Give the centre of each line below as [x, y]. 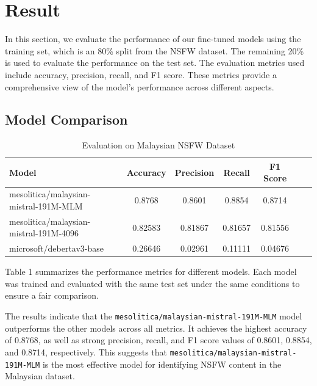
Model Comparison [66, 119]
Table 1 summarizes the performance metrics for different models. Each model [151, 271]
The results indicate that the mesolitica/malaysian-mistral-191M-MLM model [154, 316]
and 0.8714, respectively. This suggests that [86, 351]
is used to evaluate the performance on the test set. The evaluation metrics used [155, 63]
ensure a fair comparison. [52, 295]
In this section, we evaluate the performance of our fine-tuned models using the [153, 39]
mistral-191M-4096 [44, 233]
